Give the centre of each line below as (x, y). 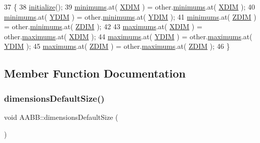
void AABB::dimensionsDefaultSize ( (61, 117)
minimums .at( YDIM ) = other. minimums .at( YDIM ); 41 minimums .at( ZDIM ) (130, 16)
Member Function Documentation (95, 73)
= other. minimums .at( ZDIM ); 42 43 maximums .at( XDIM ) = (103, 26)
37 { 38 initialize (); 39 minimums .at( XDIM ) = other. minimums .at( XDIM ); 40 (130, 7)
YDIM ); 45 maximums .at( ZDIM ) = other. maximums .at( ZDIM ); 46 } (117, 46)
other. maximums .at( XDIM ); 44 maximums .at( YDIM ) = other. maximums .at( (128, 36)
